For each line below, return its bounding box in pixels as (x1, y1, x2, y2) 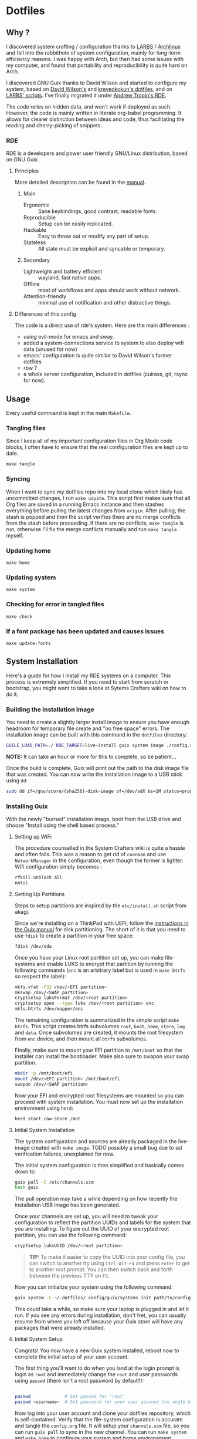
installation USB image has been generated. (14, 1201, 121, 1208)
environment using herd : (14, 1104, 73, 1112)
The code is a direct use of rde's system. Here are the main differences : (14, 322, 190, 329)
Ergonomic (23, 201, 50, 209)
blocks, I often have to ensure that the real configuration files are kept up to (6, 444, 188, 451)
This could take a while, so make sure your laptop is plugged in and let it (14, 1306, 189, 1313)
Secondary (23, 256, 50, 264)
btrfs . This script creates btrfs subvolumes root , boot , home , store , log (14, 1023, 185, 1030)
